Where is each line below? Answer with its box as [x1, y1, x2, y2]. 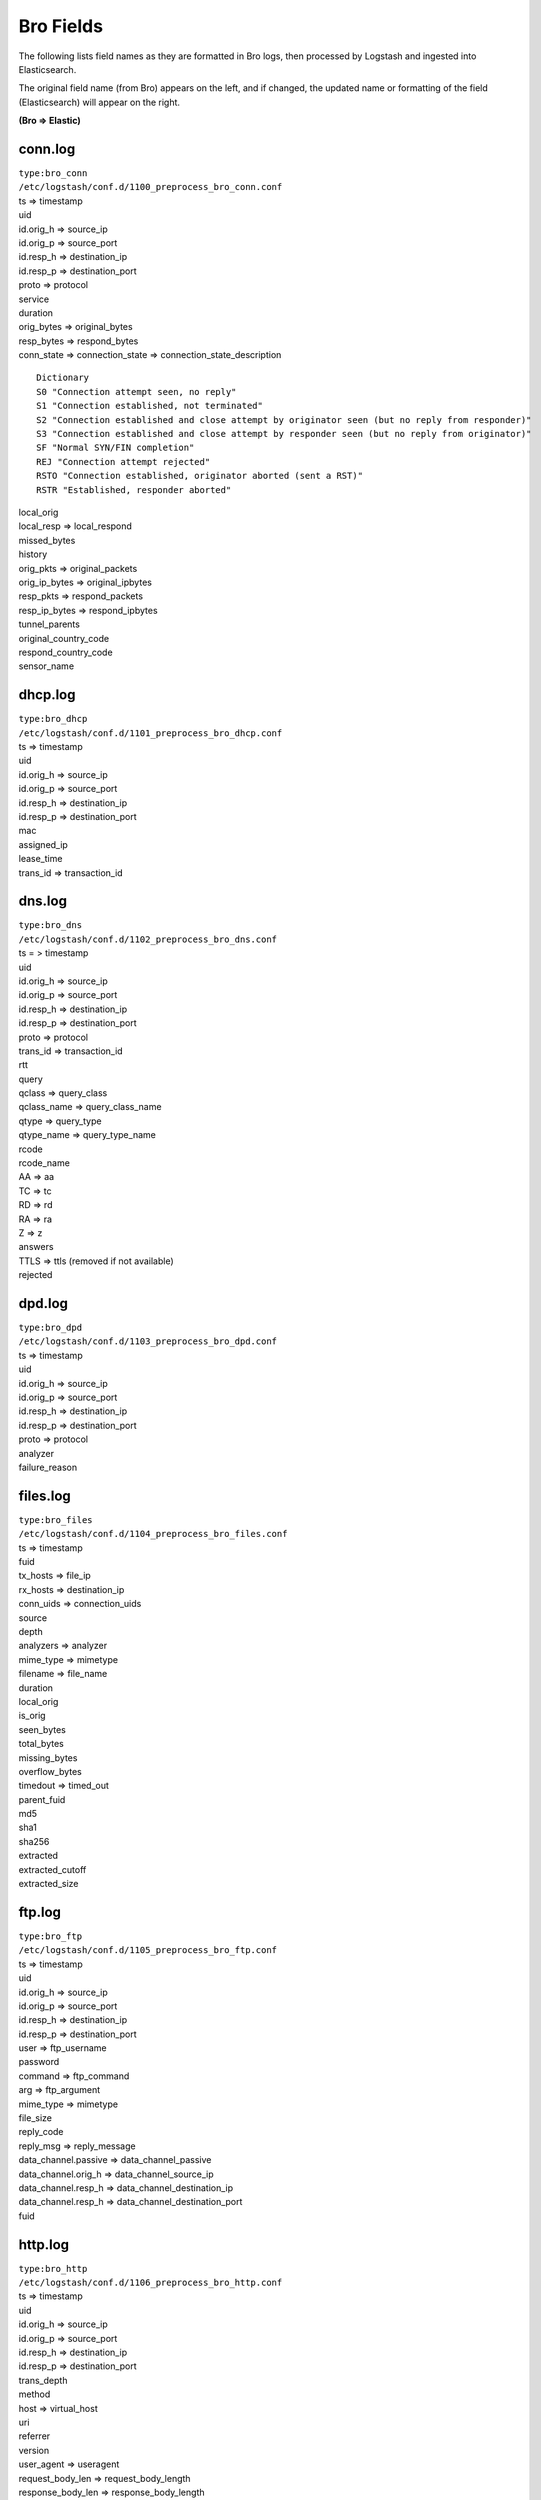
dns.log [18, 893, 67, 910]
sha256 [18, 1835, 50, 1847]
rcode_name [18, 1157, 70, 1169]
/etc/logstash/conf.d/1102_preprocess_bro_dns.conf [18, 933, 278, 945]
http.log [18, 2236, 70, 2253]
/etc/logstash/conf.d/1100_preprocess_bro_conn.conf [18, 181, 283, 193]
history [18, 548, 48, 560]
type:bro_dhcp [18, 713, 88, 725]
